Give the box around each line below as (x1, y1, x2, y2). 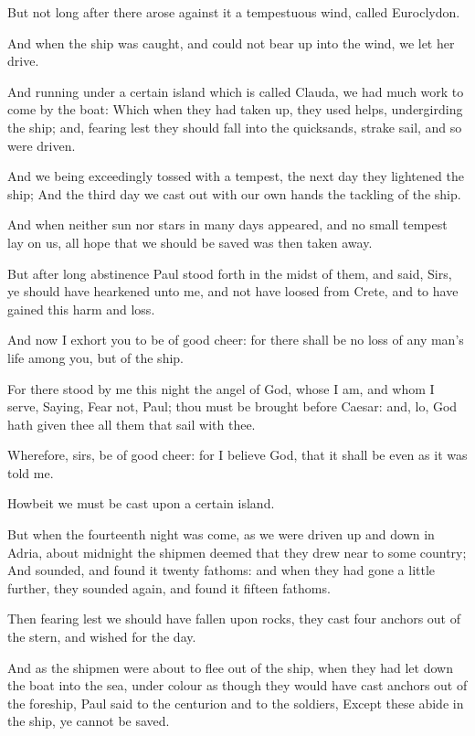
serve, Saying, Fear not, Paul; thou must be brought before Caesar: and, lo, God (7, 397, 458, 416)
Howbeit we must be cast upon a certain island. (7, 494, 275, 513)
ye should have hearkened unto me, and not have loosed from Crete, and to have (7, 282, 459, 301)
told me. (7, 463, 54, 482)
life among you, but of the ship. (7, 347, 184, 367)
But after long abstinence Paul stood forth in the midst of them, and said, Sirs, (7, 263, 452, 283)
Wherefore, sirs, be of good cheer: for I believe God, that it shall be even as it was (7, 445, 468, 464)
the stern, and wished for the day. (7, 627, 196, 646)
